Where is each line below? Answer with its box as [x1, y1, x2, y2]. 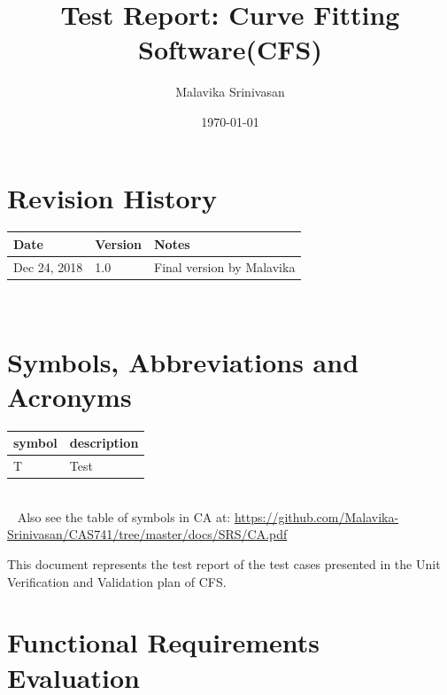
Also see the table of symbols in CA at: [17, 507, 231, 526]
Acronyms [7, 378, 132, 414]
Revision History [7, 179, 217, 215]
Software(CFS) [138, 31, 322, 67]
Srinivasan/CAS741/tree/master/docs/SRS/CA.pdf [7, 525, 288, 543]
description [69, 433, 139, 452]
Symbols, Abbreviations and [7, 343, 359, 379]
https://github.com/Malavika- [234, 507, 399, 526]
